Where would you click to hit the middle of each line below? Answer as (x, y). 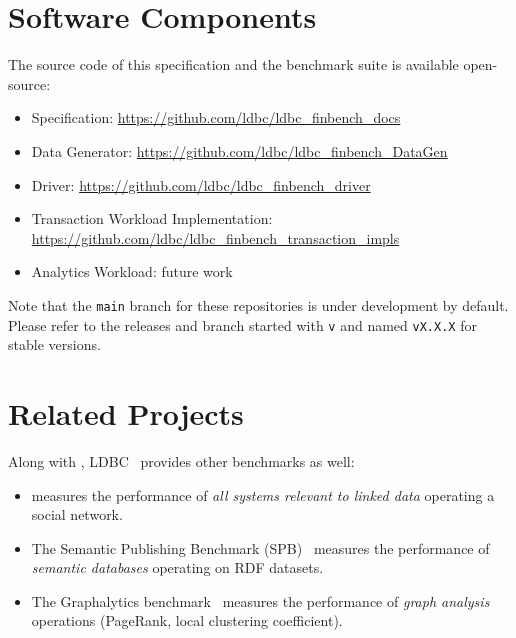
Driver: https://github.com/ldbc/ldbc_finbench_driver (201, 184)
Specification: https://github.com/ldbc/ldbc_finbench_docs (216, 117)
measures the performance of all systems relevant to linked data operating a (263, 494)
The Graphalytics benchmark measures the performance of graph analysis (260, 600)
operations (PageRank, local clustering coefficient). (187, 620)
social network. (77, 514)
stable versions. (54, 344)
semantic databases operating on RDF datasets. (177, 567)
